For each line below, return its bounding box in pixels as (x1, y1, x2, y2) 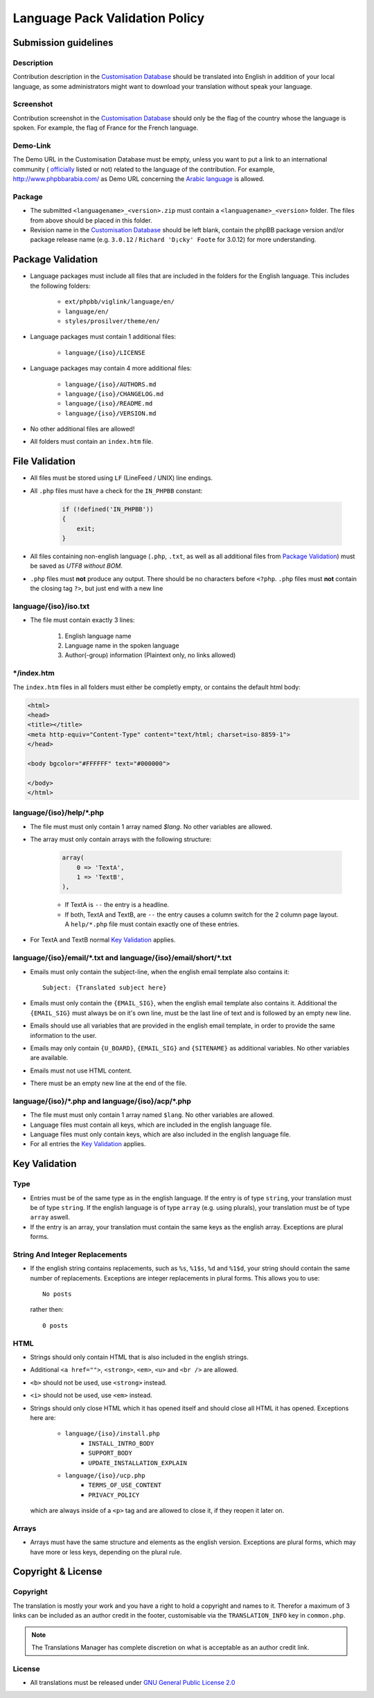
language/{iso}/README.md (64, 399, 153, 408)
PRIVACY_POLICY (88, 1491, 140, 1499)
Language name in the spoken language (64, 641, 179, 650)
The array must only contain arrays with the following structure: (30, 835, 212, 844)
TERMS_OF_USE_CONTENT (88, 1481, 162, 1489)
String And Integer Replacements (12, 1249, 127, 1259)
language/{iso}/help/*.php (12, 808, 104, 817)
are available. (30, 1054, 69, 1062)
